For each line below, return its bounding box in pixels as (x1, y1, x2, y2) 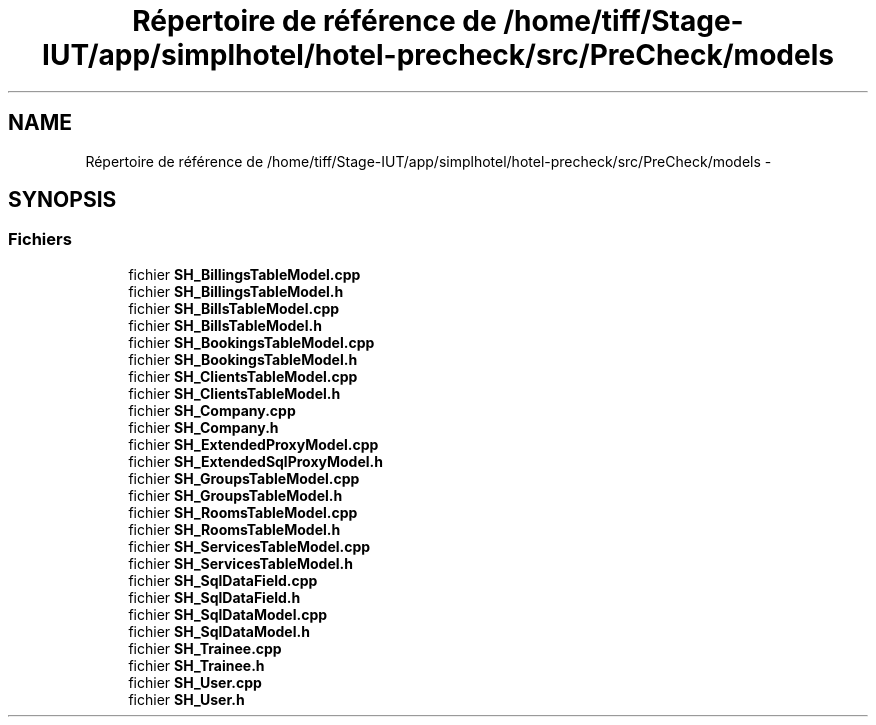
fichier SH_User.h (128, 690, 245, 708)
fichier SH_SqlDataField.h (128, 588, 301, 606)
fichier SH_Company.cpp (128, 401, 296, 419)
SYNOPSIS (8, 187, 117, 213)
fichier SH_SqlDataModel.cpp (128, 605, 328, 623)
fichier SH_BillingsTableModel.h (128, 282, 344, 300)
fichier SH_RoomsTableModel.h (128, 520, 341, 538)
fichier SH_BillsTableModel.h (128, 316, 322, 334)
